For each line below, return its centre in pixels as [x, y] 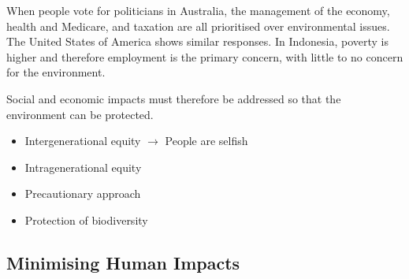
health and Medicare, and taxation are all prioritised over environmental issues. [198, 26]
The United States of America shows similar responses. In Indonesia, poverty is [197, 41]
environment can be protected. [80, 114]
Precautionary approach [83, 193]
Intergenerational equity [83, 141]
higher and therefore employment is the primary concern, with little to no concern [205, 56]
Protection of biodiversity [86, 219]
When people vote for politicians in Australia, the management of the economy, [198, 10]
